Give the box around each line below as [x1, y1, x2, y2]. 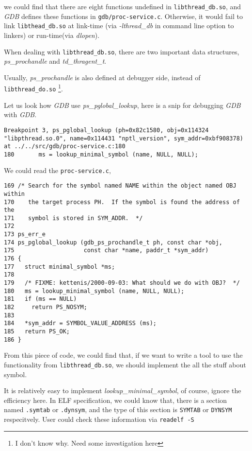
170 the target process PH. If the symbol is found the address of [4, 198, 240, 206]
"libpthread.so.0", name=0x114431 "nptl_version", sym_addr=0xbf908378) [4, 135, 243, 142]
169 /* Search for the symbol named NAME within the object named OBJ [4, 182, 236, 190]
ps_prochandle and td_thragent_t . [4, 56, 107, 66]
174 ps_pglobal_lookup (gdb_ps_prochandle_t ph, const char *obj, [4, 239, 223, 246]
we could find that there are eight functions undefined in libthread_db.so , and [4, 1, 241, 11]
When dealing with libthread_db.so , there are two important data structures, [4, 46, 239, 56]
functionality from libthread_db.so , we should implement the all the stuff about [4, 359, 246, 369]
